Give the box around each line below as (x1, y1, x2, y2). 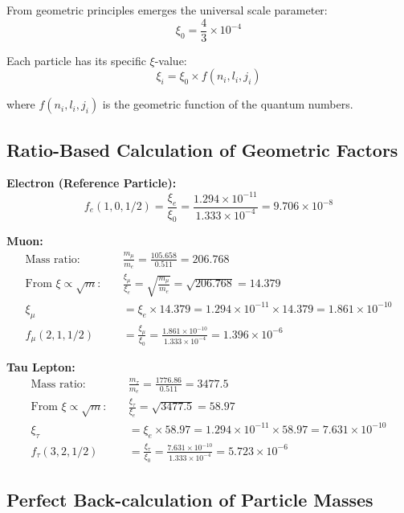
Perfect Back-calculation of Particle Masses (6, 486, 373, 511)
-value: (154, 51, 187, 68)
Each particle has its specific (6, 51, 146, 68)
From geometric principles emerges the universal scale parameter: (6, 2, 328, 18)
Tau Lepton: (6, 358, 75, 375)
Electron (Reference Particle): (6, 174, 177, 191)
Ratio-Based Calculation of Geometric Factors (6, 137, 398, 162)
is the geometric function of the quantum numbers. (102, 96, 353, 113)
